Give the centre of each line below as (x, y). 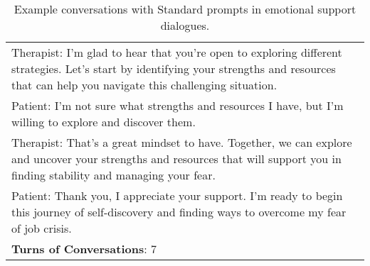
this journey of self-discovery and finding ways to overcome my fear (179, 212)
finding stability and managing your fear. (113, 175)
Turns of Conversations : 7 (84, 249)
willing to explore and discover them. (104, 122)
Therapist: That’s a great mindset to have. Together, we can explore (182, 142)
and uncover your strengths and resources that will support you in (176, 159)
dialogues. (185, 25)
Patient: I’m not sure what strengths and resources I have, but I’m (178, 105)
